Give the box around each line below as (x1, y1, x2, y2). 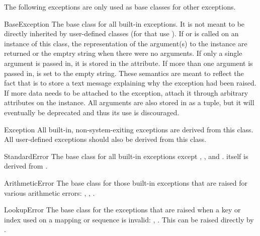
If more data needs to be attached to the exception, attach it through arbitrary (4, 87, 248, 98)
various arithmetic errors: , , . (4, 187, 95, 198)
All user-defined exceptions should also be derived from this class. (4, 134, 206, 144)
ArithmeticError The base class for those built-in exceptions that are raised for (4, 177, 247, 188)
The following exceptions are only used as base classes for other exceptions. (4, 2, 236, 12)
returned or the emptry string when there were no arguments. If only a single (4, 48, 242, 58)
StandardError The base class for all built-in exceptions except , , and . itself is (4, 150, 248, 161)
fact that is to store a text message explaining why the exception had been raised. (4, 77, 256, 88)
